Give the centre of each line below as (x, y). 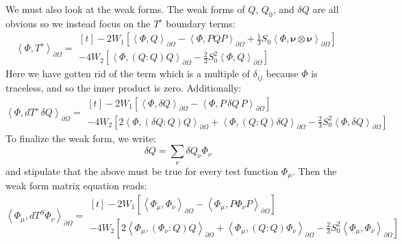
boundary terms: (201, 23)
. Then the (314, 171)
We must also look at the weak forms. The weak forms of (125, 9)
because (282, 73)
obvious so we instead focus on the (78, 23)
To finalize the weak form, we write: (81, 138)
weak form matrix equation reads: (76, 185)
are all (326, 9)
